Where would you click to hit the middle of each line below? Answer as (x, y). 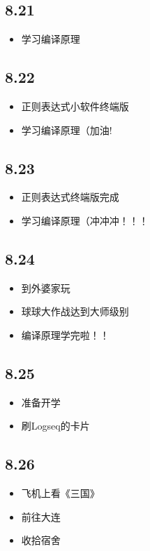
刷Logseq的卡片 (55, 426)
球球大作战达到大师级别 (75, 311)
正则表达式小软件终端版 (75, 106)
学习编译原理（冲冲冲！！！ (85, 220)
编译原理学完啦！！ (65, 334)
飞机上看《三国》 (60, 493)
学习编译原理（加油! (67, 130)
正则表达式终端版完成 (70, 197)
